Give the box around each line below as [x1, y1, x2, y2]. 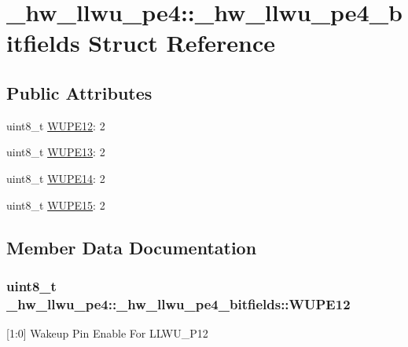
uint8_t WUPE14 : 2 [6, 170, 105, 186]
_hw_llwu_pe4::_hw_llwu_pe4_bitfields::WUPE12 [6, 294, 351, 313]
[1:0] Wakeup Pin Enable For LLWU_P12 [6, 325, 208, 342]
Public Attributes [6, 80, 153, 104]
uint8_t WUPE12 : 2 [6, 117, 105, 133]
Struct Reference [88, 27, 275, 59]
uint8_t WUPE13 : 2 [6, 144, 105, 160]
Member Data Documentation [6, 235, 257, 259]
